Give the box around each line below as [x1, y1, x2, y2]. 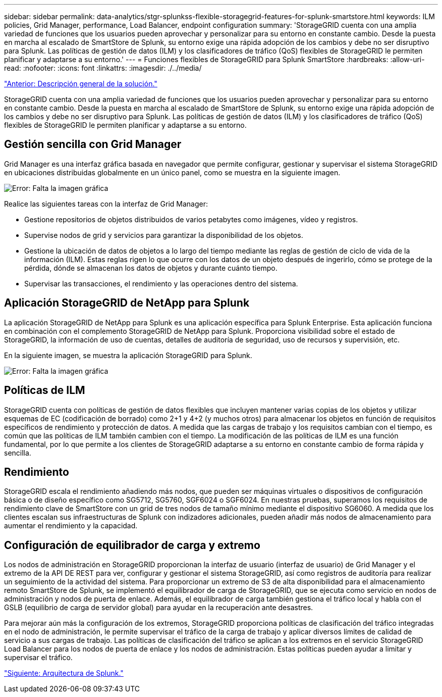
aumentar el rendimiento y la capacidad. [4, 521, 138, 530]
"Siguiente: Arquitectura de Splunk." [4, 669, 124, 678]
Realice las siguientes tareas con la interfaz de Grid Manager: [4, 199, 208, 208]
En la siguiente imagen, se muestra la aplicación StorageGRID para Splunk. [4, 351, 252, 360]
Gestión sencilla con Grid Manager [4, 138, 182, 151]
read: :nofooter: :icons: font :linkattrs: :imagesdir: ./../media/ [4, 64, 202, 72]
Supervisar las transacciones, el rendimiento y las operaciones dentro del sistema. [24, 279, 298, 288]
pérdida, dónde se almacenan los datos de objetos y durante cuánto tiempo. [24, 263, 278, 272]
